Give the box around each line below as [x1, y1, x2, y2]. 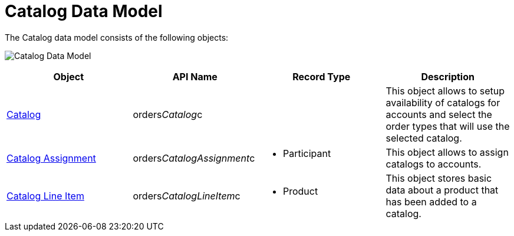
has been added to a [385, 195, 477, 208]
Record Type [292, 70, 351, 83]
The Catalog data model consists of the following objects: [5, 32, 229, 42]
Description [421, 70, 475, 83]
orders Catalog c [133, 108, 203, 120]
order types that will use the [385, 120, 510, 132]
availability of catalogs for [385, 96, 500, 109]
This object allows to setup [385, 84, 505, 97]
